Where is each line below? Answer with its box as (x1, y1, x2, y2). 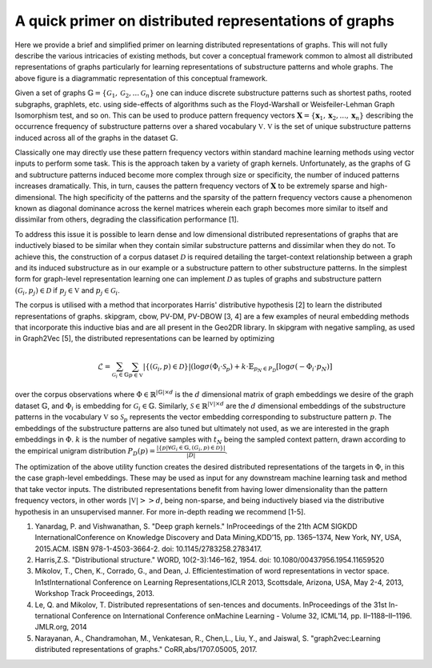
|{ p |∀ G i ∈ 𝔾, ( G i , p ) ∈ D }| (156, 444, 226, 453)
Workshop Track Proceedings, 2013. (34, 589, 155, 598)
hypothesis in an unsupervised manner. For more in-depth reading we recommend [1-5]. (14, 506, 306, 516)
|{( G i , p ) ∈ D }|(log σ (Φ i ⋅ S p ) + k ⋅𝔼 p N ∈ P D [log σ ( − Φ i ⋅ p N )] (142, 362, 333, 374)
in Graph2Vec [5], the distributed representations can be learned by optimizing (14, 334, 275, 343)
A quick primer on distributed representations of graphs (14, 12, 395, 30)
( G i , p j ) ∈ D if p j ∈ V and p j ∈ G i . (14, 285, 120, 297)
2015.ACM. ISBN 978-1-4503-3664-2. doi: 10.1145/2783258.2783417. (34, 544, 262, 554)
